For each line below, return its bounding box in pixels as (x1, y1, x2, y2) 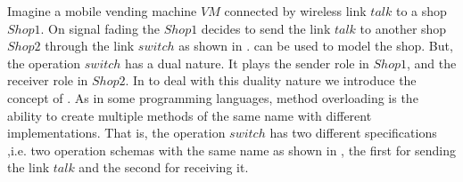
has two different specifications (269, 123, 437, 142)
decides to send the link (201, 19, 331, 37)
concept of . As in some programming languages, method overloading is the (7, 88, 418, 107)
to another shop (360, 19, 447, 37)
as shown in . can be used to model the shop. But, (178, 36, 453, 55)
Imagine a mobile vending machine (7, 2, 197, 20)
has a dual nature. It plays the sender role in (125, 53, 369, 72)
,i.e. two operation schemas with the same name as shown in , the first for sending (7, 140, 457, 159)
